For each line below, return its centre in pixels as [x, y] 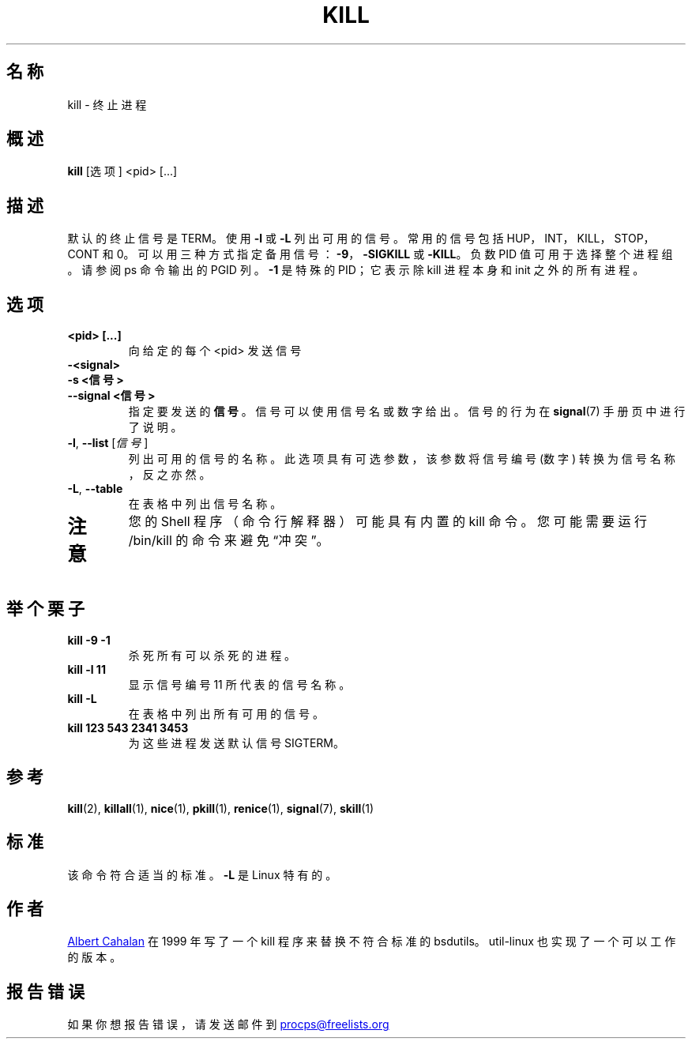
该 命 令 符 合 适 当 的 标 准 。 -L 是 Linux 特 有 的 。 [202, 874]
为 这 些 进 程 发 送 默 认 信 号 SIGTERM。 [236, 742]
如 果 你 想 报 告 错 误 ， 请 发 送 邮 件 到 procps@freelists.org [228, 1024]
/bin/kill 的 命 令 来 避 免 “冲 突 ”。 [229, 541]
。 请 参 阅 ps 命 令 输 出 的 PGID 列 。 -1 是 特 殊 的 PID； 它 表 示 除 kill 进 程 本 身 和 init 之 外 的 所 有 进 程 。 [356, 270]
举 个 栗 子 [45, 609]
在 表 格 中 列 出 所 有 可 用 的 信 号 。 [226, 713]
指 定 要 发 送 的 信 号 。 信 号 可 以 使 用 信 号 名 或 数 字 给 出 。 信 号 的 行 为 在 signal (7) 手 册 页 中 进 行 [407, 412]
